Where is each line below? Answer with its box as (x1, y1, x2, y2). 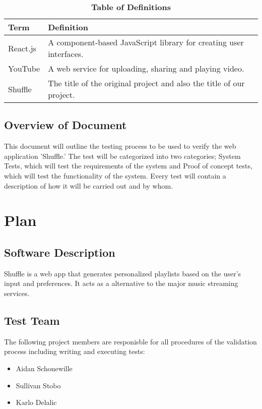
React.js (8, 42, 36, 54)
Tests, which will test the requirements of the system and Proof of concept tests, (4, 160, 252, 171)
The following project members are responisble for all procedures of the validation (4, 336, 257, 346)
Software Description (4, 244, 115, 260)
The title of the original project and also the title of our (48, 77, 245, 89)
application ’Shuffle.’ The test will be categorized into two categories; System (4, 150, 241, 161)
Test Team (4, 312, 60, 328)
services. (4, 287, 30, 298)
